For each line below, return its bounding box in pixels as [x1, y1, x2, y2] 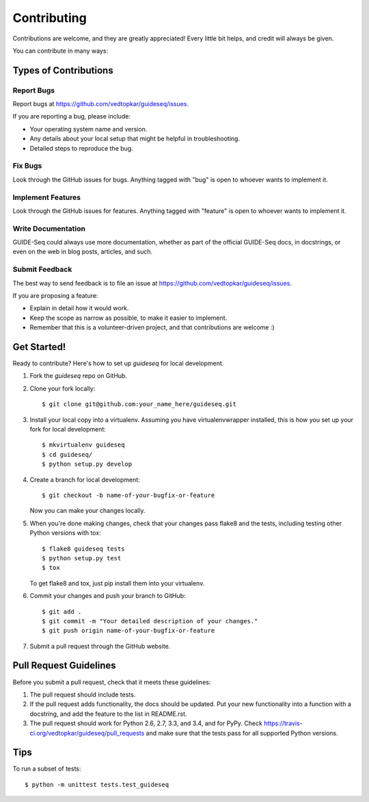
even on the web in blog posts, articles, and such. [12, 247, 153, 256]
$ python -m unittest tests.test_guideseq [25, 781, 169, 788]
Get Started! [12, 341, 66, 353]
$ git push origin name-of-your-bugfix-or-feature [42, 627, 215, 635]
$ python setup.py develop [42, 460, 133, 468]
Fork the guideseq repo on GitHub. [29, 372, 128, 380]
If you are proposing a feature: [12, 292, 98, 299]
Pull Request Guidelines [12, 660, 116, 671]
